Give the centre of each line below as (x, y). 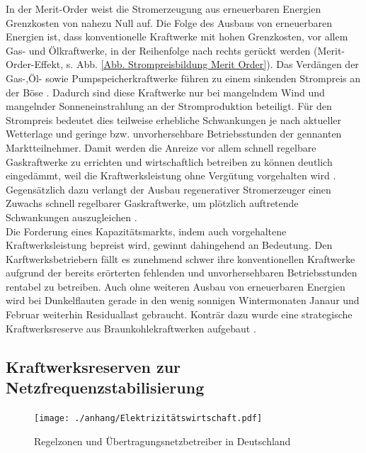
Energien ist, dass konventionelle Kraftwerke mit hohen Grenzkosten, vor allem (177, 37)
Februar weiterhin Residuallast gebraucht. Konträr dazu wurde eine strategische (179, 314)
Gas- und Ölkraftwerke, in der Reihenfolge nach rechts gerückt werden (158, 50)
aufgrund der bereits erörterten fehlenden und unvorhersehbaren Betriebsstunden (182, 273)
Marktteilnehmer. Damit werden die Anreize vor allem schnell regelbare (161, 147)
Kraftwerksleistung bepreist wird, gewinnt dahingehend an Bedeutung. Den (169, 245)
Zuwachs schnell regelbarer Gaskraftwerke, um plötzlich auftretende (152, 203)
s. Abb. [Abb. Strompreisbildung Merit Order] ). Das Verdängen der (212, 64)
